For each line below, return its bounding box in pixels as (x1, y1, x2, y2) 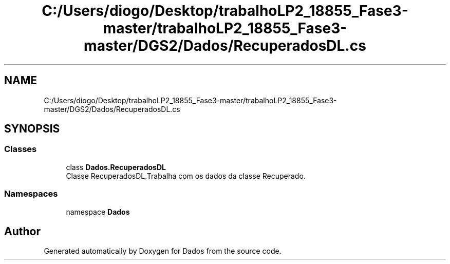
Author (4, 224, 41, 238)
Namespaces (4, 188, 58, 199)
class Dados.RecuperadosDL (66, 162, 166, 172)
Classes (4, 144, 37, 155)
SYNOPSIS (4, 122, 60, 136)
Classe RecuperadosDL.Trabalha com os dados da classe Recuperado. (66, 171, 306, 180)
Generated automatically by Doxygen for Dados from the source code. (44, 247, 282, 256)
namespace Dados (66, 207, 130, 216)
